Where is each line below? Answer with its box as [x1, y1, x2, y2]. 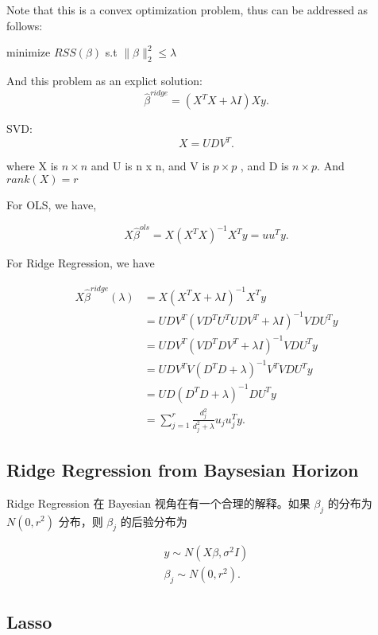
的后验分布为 [120, 512, 187, 529]
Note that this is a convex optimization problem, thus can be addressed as [6, 2, 368, 18]
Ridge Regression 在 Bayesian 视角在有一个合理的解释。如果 [6, 494, 310, 511]
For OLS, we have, [6, 196, 97, 212]
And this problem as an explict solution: [6, 72, 202, 88]
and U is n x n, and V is [91, 158, 210, 174]
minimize [6, 44, 51, 60]
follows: [6, 17, 43, 33]
